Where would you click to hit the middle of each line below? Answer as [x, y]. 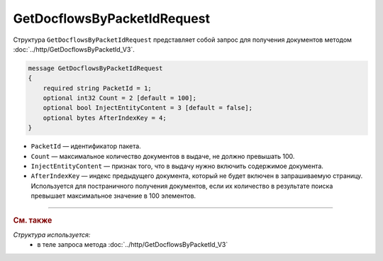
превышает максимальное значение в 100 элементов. [113, 196]
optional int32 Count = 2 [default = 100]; [120, 98]
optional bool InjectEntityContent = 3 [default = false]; [148, 108]
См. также [33, 220]
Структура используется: [52, 235]
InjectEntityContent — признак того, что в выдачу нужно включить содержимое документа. [177, 166]
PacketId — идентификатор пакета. [86, 146]
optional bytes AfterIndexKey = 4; [105, 118]
